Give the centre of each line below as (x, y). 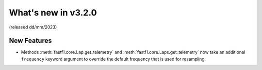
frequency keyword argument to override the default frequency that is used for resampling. (114, 59)
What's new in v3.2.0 (53, 13)
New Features (30, 41)
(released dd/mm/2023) (33, 27)
